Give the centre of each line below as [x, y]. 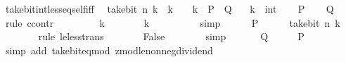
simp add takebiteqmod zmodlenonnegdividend [109, 50]
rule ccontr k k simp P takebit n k [173, 22]
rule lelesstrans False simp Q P [171, 36]
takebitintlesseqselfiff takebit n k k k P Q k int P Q [169, 8]
